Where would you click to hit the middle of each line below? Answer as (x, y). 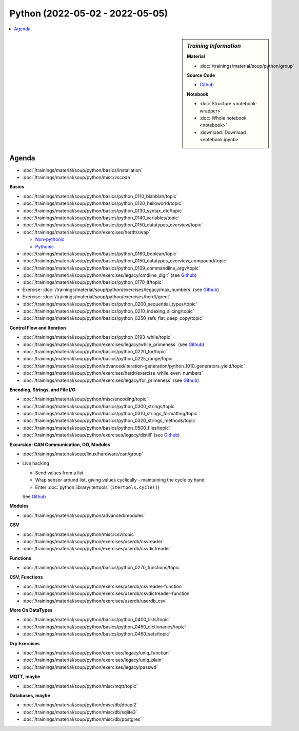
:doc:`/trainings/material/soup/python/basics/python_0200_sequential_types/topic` (110, 304)
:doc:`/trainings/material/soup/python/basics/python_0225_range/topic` (98, 359)
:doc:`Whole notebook (223, 118)
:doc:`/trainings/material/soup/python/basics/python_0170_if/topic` (93, 282)
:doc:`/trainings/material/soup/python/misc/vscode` (77, 177)
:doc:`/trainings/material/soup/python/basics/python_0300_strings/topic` (99, 406)
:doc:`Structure (216, 104)
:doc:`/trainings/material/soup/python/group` (247, 66)
